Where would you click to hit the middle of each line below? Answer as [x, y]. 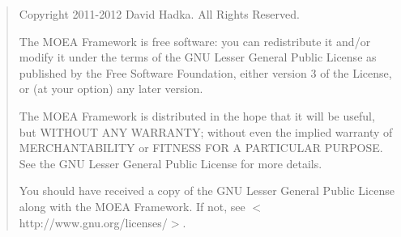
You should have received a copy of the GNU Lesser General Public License [207, 190]
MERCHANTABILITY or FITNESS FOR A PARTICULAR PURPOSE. [201, 148]
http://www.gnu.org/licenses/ [93, 222]
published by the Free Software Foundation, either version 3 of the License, [205, 72]
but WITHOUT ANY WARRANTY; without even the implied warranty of [206, 131]
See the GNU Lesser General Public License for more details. [171, 163]
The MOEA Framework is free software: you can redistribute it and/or [195, 41]
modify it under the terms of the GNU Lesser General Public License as [198, 57]
